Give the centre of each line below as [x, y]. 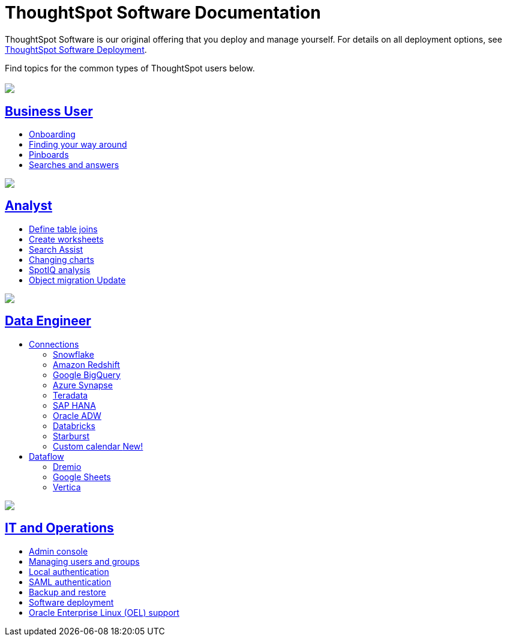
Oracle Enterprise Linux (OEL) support [104, 612]
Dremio [67, 466]
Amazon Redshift [86, 364]
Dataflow [46, 456]
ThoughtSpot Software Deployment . [76, 49]
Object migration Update [77, 280]
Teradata [70, 395]
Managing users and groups [84, 561]
